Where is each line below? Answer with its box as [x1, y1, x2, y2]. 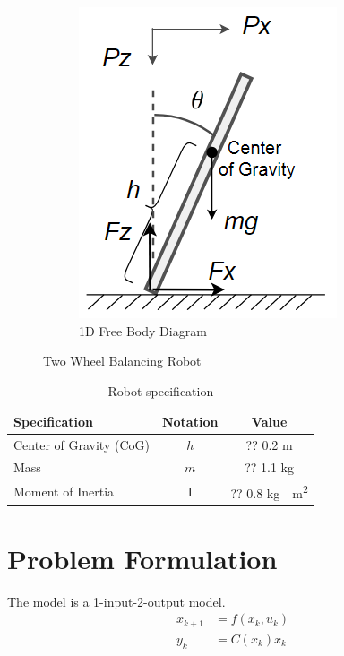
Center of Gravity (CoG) [13, 436, 150, 454]
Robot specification [107, 381, 214, 400]
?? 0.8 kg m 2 [230, 480, 308, 502]
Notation [161, 412, 219, 431]
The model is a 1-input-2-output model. [7, 591, 226, 610]
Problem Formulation [7, 539, 278, 576]
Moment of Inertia [13, 481, 115, 500]
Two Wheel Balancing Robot [43, 351, 202, 370]
